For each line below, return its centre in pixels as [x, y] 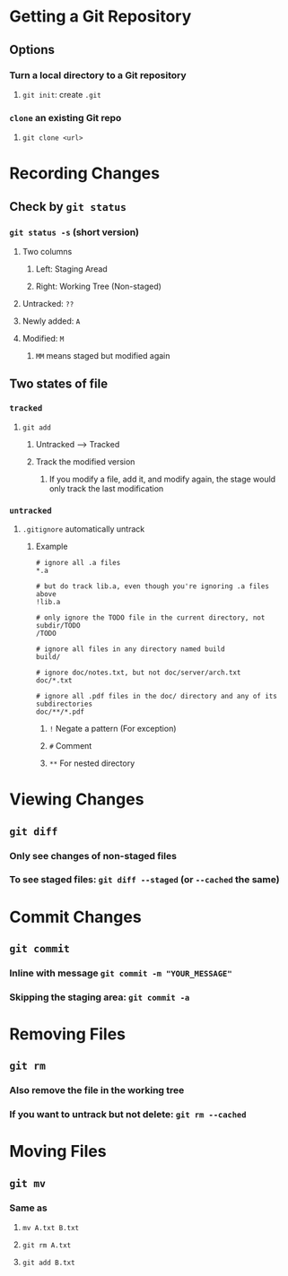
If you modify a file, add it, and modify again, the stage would [162, 479]
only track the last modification [106, 488]
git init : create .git [61, 94]
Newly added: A [51, 321]
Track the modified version [85, 461]
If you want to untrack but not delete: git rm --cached [128, 1115]
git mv [28, 1183]
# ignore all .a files [78, 563]
